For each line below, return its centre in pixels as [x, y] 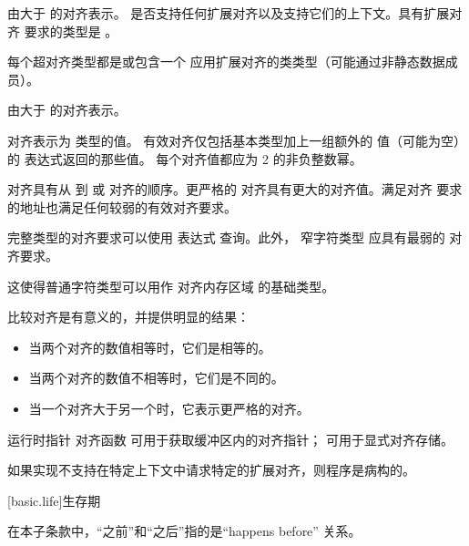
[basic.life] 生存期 [54, 500]
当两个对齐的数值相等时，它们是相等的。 [150, 347]
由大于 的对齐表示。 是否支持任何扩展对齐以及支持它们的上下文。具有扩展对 [235, 13]
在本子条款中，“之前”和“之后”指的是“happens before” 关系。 [184, 531]
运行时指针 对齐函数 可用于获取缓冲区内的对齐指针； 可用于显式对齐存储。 [230, 439]
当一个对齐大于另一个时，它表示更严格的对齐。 [169, 408]
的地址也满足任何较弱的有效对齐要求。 [122, 206]
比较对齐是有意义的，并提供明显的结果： [128, 317]
